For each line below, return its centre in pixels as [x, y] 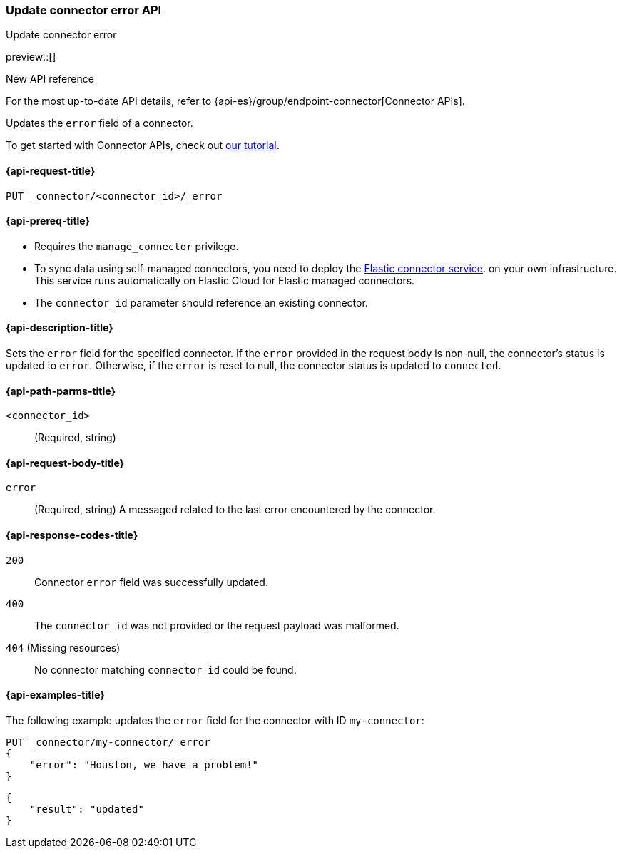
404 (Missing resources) [63, 647]
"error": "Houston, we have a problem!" [144, 765]
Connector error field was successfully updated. [151, 582]
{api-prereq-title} [48, 221]
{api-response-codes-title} [72, 535]
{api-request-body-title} [65, 463]
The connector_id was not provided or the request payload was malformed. [217, 625]
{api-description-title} [60, 328]
